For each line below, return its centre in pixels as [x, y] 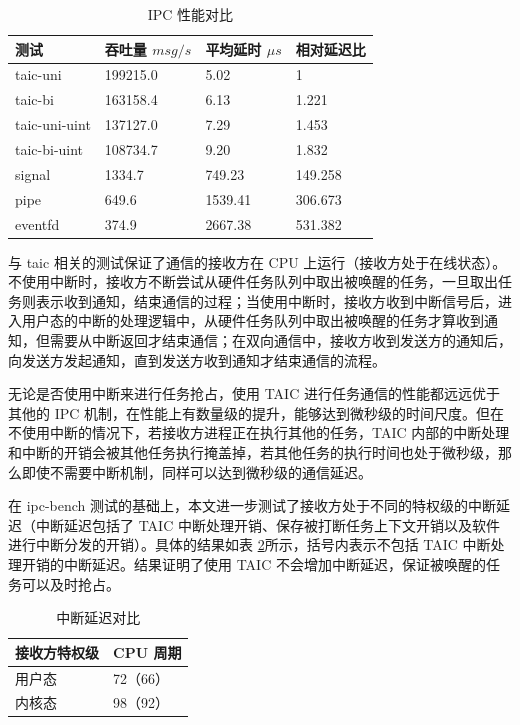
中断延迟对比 [98, 617]
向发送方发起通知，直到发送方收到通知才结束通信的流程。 [197, 359]
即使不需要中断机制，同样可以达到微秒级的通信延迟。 [196, 471]
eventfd [37, 223]
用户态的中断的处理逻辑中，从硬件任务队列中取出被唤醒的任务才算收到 [252, 320]
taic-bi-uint [49, 148]
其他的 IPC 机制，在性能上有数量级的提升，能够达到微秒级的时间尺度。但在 [256, 412]
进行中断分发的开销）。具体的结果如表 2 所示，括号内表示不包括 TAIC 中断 [249, 544]
